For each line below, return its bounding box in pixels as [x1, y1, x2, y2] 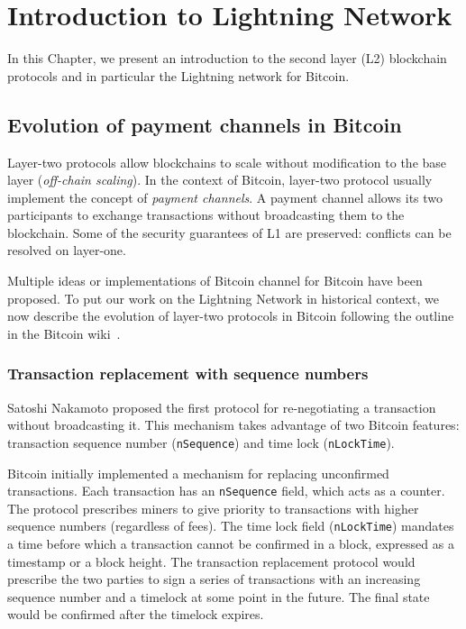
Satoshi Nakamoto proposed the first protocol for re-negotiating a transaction [7, 397, 436, 416]
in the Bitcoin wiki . [7, 324, 121, 342]
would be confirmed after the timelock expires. [7, 605, 264, 624]
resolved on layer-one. [7, 241, 126, 260]
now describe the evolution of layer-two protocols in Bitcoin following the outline [7, 306, 454, 325]
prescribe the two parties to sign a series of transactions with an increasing [7, 570, 421, 588]
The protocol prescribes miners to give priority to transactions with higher [7, 498, 419, 517]
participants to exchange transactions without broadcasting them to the [7, 205, 405, 224]
